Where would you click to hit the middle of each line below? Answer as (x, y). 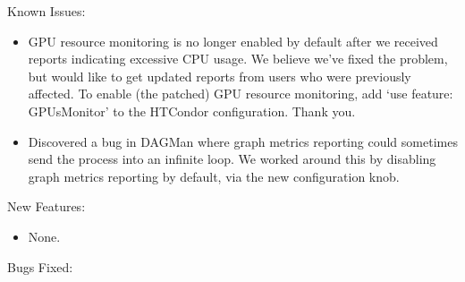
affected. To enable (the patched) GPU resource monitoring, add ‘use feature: (241, 94)
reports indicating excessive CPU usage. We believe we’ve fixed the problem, (238, 59)
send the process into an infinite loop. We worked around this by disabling (232, 159)
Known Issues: (46, 11)
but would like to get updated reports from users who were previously (220, 76)
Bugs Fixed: (40, 266)
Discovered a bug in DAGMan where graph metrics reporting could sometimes (243, 141)
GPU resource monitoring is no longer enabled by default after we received (233, 41)
